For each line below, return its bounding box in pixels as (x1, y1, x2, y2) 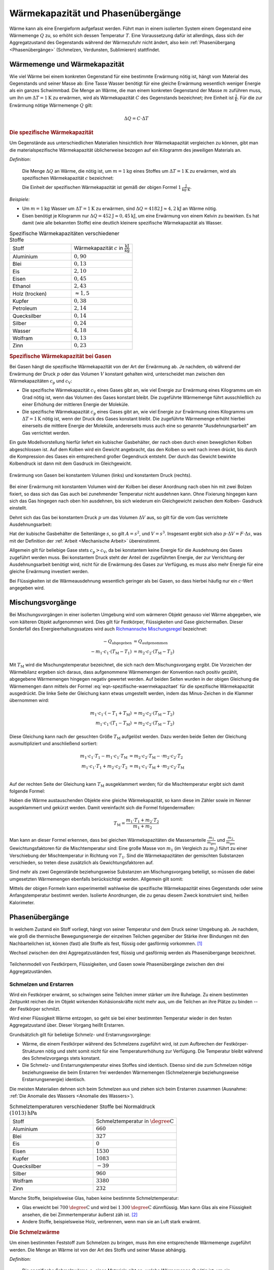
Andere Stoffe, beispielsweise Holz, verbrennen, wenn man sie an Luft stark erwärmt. (22, 1219, 201, 1225)
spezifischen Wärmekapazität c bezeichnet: (22, 175, 114, 181)
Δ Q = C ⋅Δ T (124, 115, 149, 121)
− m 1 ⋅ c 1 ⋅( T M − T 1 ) (90, 648, 132, 655)
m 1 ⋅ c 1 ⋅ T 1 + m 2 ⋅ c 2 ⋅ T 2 (81, 764, 128, 770)
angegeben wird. (9, 585, 45, 591)
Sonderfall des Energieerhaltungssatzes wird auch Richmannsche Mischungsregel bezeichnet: (9, 625, 208, 632)
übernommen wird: (9, 697, 49, 704)
